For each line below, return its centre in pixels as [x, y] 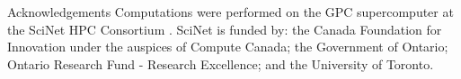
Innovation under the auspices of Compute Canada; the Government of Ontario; [228, 47]
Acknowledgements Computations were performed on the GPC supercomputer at [230, 12]
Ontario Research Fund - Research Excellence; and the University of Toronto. [221, 63]
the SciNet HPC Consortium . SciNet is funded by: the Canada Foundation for [225, 29]
